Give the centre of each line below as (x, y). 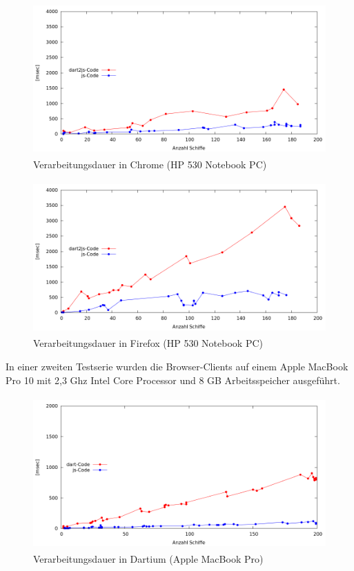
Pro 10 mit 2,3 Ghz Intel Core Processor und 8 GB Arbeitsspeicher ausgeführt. (173, 380)
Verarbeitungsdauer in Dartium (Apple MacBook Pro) (148, 558)
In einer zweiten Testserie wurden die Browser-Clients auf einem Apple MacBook (177, 366)
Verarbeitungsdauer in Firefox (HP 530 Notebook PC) (148, 343)
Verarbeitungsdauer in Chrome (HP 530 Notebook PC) (150, 164)
